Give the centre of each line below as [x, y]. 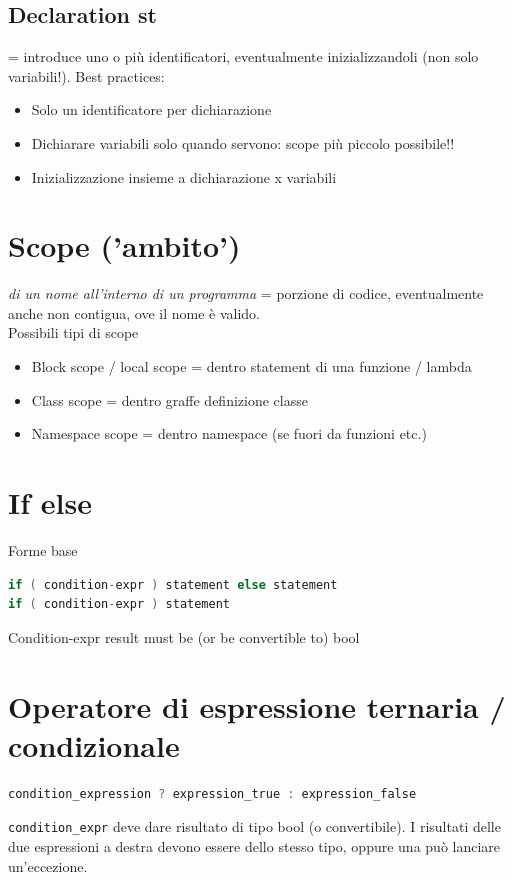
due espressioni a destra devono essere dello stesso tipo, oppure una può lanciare [254, 845]
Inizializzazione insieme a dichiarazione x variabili [184, 176]
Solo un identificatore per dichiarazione [151, 109]
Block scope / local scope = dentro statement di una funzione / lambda [251, 366]
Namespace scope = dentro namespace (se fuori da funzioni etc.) [229, 433]
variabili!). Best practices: [86, 75]
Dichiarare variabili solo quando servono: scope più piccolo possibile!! [243, 142]
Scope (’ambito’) [124, 245]
